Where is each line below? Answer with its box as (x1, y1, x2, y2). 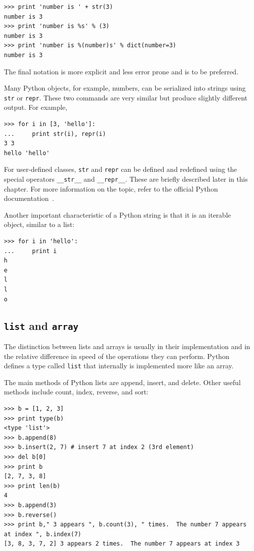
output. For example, (4, 102, 67, 112)
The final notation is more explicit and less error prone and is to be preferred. (4, 66, 239, 76)
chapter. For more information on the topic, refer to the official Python (4, 183, 218, 194)
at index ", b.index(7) (4, 530, 82, 538)
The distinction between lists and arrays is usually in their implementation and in (4, 341, 251, 351)
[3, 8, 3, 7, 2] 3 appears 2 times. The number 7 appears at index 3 (4, 540, 240, 548)
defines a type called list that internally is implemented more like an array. (4, 360, 234, 371)
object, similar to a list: (4, 219, 75, 229)
